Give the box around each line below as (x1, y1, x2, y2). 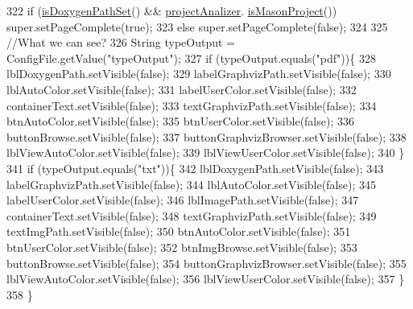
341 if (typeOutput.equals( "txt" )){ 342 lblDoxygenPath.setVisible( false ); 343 (6, 159, 384, 176)
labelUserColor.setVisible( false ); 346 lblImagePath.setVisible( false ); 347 (6, 192, 359, 208)
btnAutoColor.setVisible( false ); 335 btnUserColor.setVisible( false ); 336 (6, 113, 354, 130)
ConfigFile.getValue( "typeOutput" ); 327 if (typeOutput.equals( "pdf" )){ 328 (6, 49, 376, 66)
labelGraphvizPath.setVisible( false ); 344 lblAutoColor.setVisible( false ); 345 (6, 175, 377, 192)
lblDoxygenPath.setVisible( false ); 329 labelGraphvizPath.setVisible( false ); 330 (6, 65, 391, 82)
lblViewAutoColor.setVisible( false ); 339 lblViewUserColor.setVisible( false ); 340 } (6, 144, 405, 161)
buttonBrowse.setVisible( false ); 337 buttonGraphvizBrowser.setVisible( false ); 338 (6, 128, 407, 145)
